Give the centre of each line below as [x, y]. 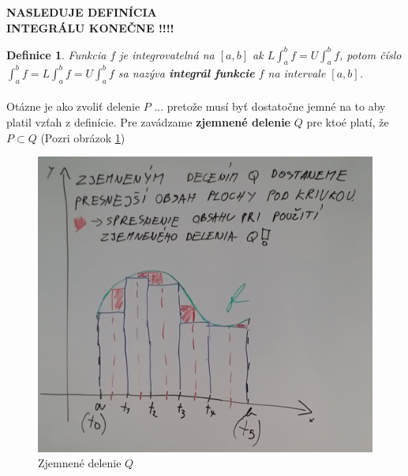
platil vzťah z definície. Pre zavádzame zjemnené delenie [148, 121]
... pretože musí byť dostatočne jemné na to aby [270, 106]
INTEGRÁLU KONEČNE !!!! [90, 27]
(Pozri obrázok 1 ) [83, 137]
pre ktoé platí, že [348, 121]
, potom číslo [371, 54]
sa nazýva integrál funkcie [186, 72]
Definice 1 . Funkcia [56, 54]
